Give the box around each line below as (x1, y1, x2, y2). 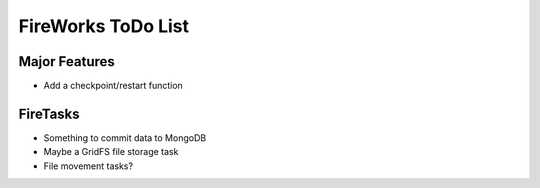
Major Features (18, 53, 115, 70)
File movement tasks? (43, 160, 134, 172)
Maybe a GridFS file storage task (43, 146, 179, 158)
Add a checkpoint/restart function (43, 80, 184, 92)
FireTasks (18, 105, 80, 122)
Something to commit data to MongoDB (43, 131, 207, 144)
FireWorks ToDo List (18, 15, 190, 37)
